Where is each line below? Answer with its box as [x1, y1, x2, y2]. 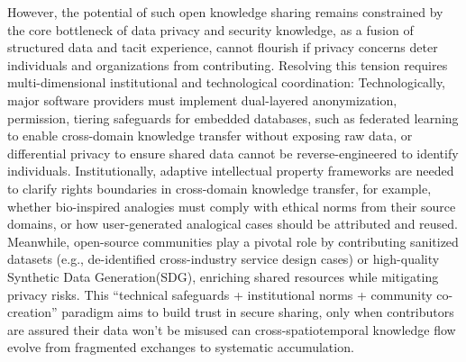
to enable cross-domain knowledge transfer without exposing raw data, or [7, 126, 413, 145]
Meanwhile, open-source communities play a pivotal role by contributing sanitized [7, 231, 459, 250]
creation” [7, 303, 58, 321]
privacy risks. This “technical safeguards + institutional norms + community [7, 285, 433, 303]
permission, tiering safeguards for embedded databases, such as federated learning [7, 108, 459, 127]
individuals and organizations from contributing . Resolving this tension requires [7, 55, 448, 74]
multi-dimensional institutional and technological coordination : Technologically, [7, 73, 445, 92]
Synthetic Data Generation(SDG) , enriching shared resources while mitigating [7, 267, 439, 285]
